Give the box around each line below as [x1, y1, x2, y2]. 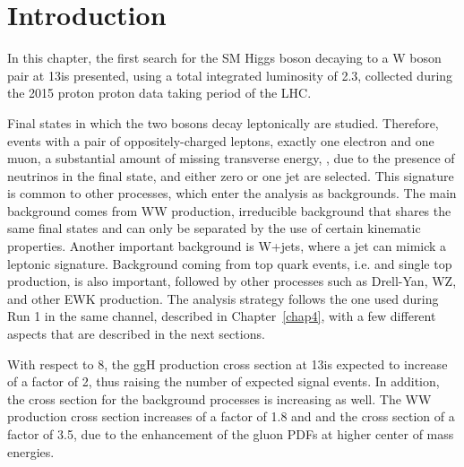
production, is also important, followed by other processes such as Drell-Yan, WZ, [7, 272, 457, 290]
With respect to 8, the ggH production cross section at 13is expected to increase [7, 354, 448, 373]
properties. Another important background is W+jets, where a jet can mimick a [7, 237, 447, 255]
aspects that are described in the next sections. [7, 324, 265, 343]
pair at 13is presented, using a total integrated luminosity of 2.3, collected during [7, 65, 453, 84]
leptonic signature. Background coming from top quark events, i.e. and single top [7, 254, 452, 272]
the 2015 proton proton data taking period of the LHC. [7, 83, 312, 102]
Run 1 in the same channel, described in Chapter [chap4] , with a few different [7, 307, 436, 325]
